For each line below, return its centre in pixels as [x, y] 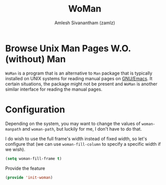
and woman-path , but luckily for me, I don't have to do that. [82, 129]
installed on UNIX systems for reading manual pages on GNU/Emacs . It [79, 78]
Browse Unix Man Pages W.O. [68, 48]
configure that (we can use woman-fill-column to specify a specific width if [83, 144]
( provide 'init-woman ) [29, 177]
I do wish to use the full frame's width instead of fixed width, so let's [76, 139]
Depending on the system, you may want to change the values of [73, 124]
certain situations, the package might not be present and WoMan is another [81, 84]
